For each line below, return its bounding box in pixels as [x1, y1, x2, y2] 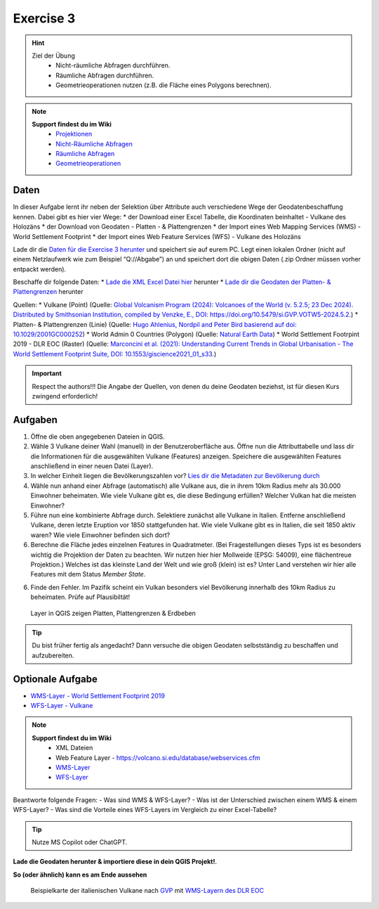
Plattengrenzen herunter [13, 288, 84, 296]
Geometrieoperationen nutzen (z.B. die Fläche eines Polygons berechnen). [55, 81, 272, 89]
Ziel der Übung [32, 51, 75, 60]
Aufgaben [13, 413, 58, 425]
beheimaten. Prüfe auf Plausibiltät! [30, 593, 131, 601]
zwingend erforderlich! [32, 392, 98, 400]
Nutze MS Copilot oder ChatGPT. [32, 837, 128, 846]
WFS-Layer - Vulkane [30, 702, 93, 710]
